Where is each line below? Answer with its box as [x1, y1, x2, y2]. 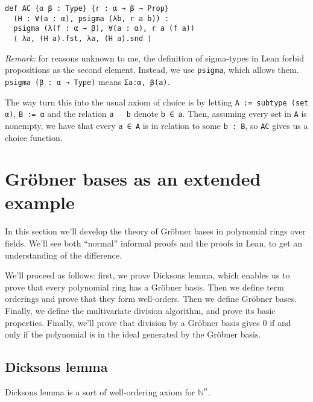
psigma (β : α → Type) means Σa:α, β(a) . [5, 75, 170, 87]
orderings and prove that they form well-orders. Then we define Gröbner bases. [5, 292, 297, 305]
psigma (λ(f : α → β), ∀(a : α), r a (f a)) [13, 24, 195, 33]
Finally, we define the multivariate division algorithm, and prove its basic [5, 304, 276, 316]
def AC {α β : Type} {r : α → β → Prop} [5, 4, 169, 13]
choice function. [5, 131, 63, 143]
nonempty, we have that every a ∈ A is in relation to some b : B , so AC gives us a [5, 119, 308, 131]
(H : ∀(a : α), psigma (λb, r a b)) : [13, 14, 169, 23]
